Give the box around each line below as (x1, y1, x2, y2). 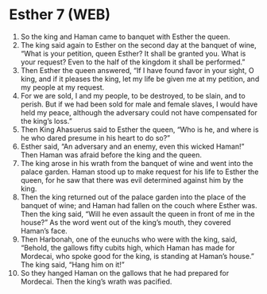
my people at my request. (20, 82, 105, 92)
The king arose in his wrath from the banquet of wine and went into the (20, 158, 253, 168)
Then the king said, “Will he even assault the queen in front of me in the (20, 209, 255, 219)
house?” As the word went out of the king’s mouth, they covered (20, 217, 231, 227)
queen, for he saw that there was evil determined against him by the (20, 175, 244, 184)
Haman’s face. (20, 226, 68, 235)
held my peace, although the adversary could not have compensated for (20, 107, 257, 117)
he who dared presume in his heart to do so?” (20, 133, 171, 142)
